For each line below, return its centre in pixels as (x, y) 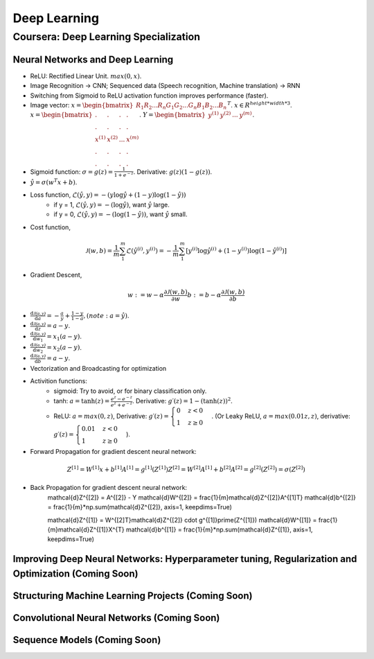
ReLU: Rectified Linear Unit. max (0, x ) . (86, 76)
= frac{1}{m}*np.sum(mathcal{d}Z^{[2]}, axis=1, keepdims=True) (140, 507)
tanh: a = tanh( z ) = (82, 401)
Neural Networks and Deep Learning (93, 59)
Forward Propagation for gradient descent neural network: (113, 451)
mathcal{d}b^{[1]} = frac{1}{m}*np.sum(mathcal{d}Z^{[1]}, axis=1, (219, 529)
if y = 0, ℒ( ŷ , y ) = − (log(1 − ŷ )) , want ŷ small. (121, 214)
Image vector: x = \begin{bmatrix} (82, 105)
